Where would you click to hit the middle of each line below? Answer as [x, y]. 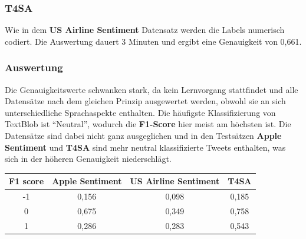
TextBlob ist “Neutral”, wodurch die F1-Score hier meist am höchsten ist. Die [148, 124]
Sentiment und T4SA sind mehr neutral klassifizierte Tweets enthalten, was [145, 147]
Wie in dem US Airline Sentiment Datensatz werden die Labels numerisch [145, 30]
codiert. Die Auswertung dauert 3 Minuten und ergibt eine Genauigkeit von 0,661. [153, 41]
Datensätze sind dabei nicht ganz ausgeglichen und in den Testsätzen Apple [143, 135]
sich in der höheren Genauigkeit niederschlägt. [88, 159]
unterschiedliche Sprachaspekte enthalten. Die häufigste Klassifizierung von [140, 112]
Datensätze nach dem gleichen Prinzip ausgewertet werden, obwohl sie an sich [145, 101]
